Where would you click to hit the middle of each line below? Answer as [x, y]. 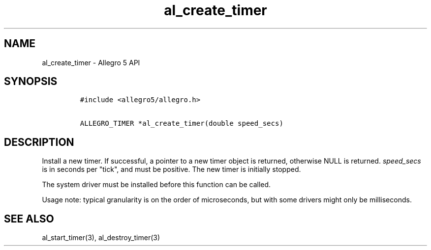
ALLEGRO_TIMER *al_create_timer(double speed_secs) [182, 124]
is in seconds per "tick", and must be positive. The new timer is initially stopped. [171, 169]
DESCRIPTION [39, 142]
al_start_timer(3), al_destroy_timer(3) [101, 238]
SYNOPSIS [31, 82]
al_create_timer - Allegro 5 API [91, 62]
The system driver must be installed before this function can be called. [156, 185]
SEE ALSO [29, 219]
